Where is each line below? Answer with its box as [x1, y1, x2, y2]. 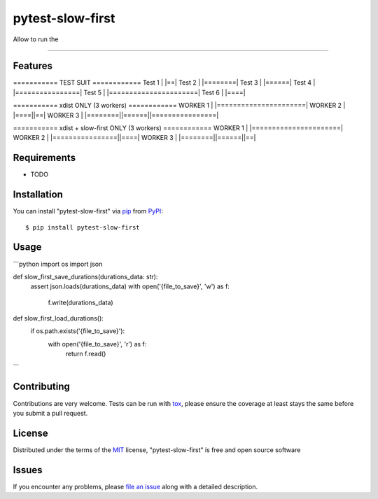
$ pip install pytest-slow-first [25, 223, 140, 231]
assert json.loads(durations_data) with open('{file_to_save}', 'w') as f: [30, 282, 230, 290]
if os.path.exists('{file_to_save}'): [30, 327, 125, 335]
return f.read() [65, 350, 106, 358]
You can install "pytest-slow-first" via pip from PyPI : [13, 207, 164, 216]
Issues [13, 464, 43, 476]
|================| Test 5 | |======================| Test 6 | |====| [13, 88, 246, 97]
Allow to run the [13, 35, 59, 43]
